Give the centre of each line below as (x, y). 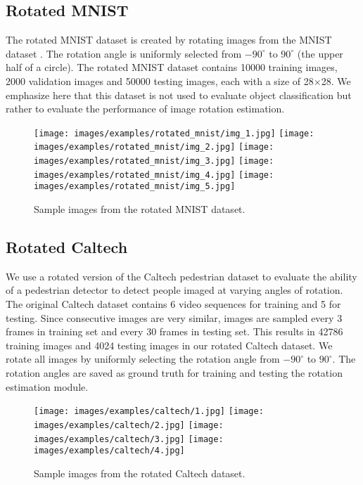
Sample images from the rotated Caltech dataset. (140, 473)
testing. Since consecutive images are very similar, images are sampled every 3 (174, 317)
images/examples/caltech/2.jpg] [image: (129, 425)
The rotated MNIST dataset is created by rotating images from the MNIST (169, 40)
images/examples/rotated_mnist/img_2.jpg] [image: (154, 147)
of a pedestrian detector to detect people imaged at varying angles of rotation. (174, 290)
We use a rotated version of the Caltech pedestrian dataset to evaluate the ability (181, 276)
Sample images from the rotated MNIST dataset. (140, 209)
